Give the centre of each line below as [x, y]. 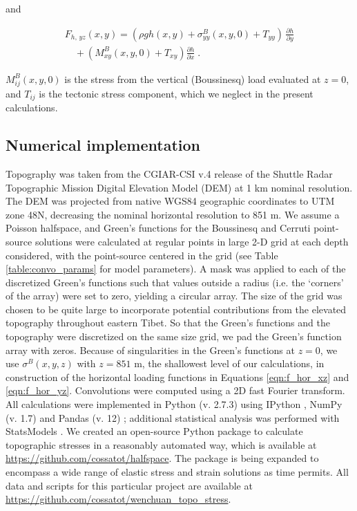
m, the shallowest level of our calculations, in [229, 363]
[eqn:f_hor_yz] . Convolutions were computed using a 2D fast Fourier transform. [175, 390]
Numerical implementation [103, 145]
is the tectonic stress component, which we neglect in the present [176, 93]
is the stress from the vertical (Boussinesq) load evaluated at [193, 78]
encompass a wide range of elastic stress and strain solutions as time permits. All [177, 472]
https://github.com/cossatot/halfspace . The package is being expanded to [162, 458]
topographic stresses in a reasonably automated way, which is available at [161, 444]
